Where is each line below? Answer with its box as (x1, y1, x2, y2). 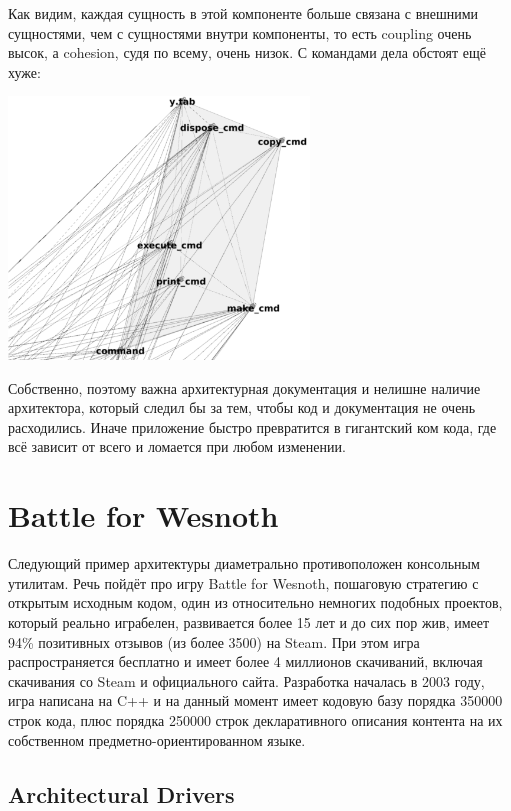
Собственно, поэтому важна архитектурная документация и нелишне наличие (8, 377, 481, 398)
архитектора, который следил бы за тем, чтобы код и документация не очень (8, 397, 476, 418)
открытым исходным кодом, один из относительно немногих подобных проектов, (8, 592, 503, 613)
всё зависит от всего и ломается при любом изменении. (8, 436, 346, 457)
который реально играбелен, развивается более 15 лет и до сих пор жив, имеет (8, 611, 490, 632)
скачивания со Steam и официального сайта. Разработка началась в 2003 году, (8, 670, 485, 691)
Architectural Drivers (8, 778, 235, 809)
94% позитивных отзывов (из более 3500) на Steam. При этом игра (8, 631, 420, 652)
